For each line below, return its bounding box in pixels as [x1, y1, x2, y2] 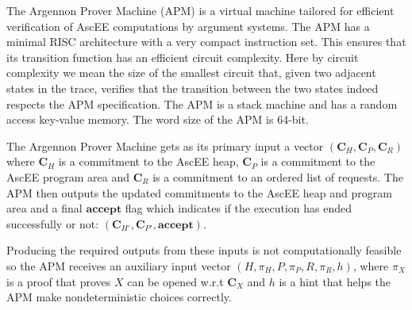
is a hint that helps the [279, 273, 391, 289]
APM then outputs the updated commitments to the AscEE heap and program [6, 184, 392, 201]
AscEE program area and [6, 168, 129, 185]
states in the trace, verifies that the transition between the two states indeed [6, 79, 379, 96]
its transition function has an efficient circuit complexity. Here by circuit [6, 48, 359, 65]
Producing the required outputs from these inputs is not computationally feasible [6, 242, 402, 258]
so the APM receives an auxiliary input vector [6, 257, 231, 274]
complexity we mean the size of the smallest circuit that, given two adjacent [6, 64, 376, 81]
